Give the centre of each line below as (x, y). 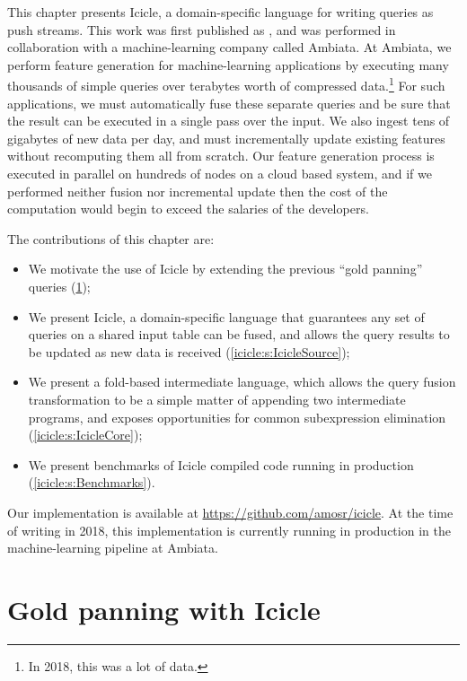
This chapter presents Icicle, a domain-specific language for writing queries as (220, 12)
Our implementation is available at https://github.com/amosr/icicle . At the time (230, 512)
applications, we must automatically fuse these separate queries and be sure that (229, 103)
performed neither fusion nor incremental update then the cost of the (198, 191)
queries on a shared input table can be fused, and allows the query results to (239, 334)
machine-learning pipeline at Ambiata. (113, 548)
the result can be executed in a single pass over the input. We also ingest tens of (229, 121)
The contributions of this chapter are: (111, 238)
